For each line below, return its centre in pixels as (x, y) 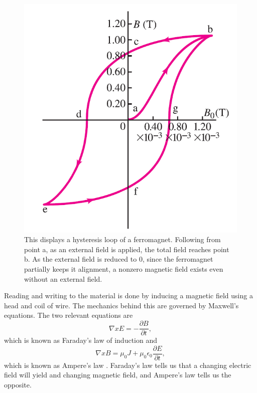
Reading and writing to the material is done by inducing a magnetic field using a (128, 296)
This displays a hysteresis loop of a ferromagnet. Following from (122, 239)
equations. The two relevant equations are (69, 315)
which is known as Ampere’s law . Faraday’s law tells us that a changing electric (128, 365)
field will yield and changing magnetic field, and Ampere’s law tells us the (118, 375)
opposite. (18, 384)
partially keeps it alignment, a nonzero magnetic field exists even (124, 269)
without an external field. (63, 278)
